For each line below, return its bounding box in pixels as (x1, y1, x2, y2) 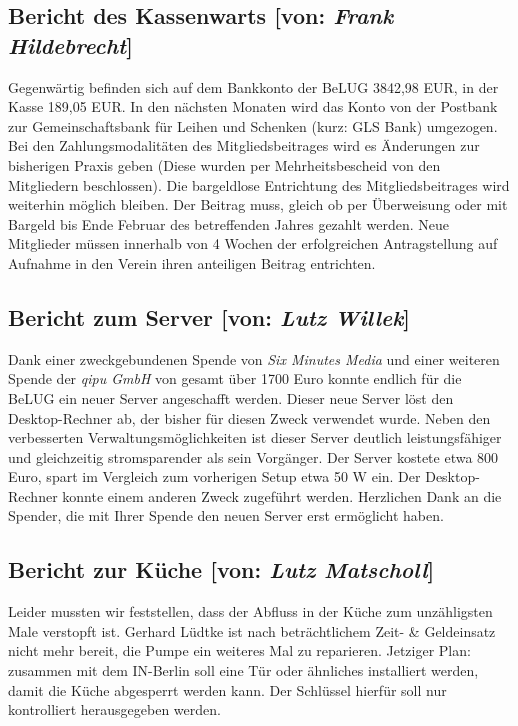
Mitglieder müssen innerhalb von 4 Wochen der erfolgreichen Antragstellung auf (8, 233, 498, 254)
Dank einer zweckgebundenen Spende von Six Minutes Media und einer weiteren (8, 348, 500, 369)
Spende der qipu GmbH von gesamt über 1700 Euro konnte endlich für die (8, 368, 462, 389)
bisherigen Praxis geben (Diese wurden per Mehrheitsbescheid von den (8, 154, 441, 175)
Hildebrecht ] (8, 29, 133, 60)
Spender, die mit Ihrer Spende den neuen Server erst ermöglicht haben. (8, 505, 444, 526)
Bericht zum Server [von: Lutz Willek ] (8, 301, 411, 332)
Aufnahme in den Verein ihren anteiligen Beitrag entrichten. (8, 252, 376, 273)
